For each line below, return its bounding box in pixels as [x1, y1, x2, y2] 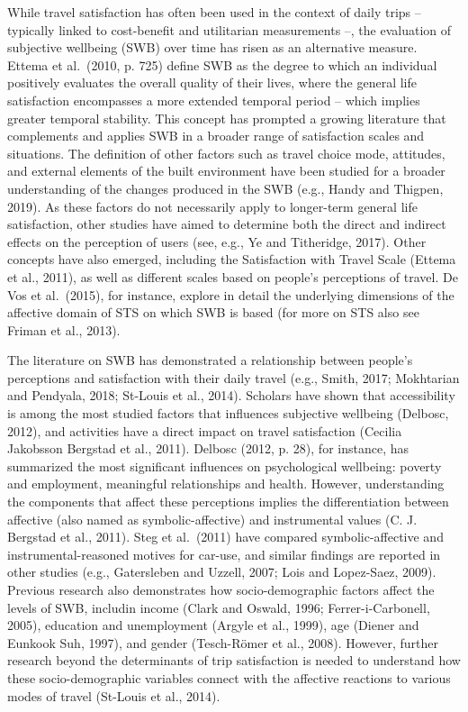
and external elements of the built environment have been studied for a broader [7, 161, 445, 180]
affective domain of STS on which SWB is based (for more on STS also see [7, 303, 419, 322]
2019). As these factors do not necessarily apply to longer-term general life [7, 196, 418, 215]
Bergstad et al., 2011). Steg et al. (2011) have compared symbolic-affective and [7, 527, 444, 546]
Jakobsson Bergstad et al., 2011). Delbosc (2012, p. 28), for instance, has [7, 439, 409, 458]
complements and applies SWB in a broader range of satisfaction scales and [7, 126, 425, 145]
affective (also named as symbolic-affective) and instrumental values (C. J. [7, 509, 418, 528]
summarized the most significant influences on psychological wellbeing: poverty [7, 456, 442, 475]
